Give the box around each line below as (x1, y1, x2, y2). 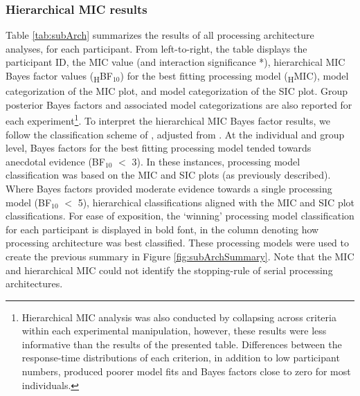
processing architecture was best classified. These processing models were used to (6, 235, 350, 250)
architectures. (6, 276, 63, 291)
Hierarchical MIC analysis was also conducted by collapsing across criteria (21, 309, 336, 324)
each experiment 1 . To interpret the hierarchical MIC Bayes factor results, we (6, 111, 330, 127)
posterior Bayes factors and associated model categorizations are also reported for (6, 97, 352, 111)
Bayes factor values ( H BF (6, 69, 113, 84)
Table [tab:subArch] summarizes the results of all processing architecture (6, 28, 314, 42)
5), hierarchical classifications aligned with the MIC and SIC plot (78, 195, 354, 209)
